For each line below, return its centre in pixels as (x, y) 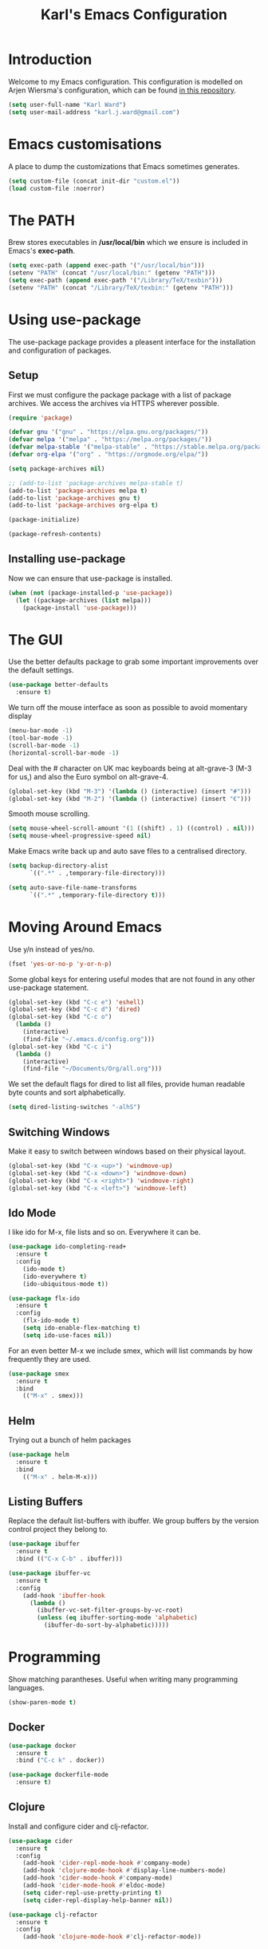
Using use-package (75, 320)
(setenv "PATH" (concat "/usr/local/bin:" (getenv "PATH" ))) (112, 273)
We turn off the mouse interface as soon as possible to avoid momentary (128, 708)
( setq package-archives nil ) (57, 468)
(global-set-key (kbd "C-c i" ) (60, 1047)
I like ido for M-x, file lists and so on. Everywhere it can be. (104, 1232)
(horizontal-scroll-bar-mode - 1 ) (64, 753)
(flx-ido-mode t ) (51, 1321)
